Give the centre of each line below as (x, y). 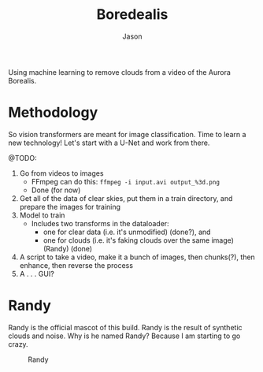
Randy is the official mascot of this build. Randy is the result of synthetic (125, 327)
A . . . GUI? (37, 273)
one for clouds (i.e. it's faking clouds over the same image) (139, 240)
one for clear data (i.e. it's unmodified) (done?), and (127, 232)
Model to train (42, 215)
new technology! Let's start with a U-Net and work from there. (109, 143)
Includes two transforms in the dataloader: (100, 223)
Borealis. (22, 80)
